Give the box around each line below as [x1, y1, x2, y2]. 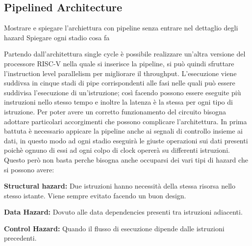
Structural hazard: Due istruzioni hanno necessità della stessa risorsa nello [4, 181, 235, 191]
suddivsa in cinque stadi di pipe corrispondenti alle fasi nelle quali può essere [4, 78, 235, 88]
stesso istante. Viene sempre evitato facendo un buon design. [4, 190, 186, 200]
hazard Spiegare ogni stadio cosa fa [4, 32, 110, 42]
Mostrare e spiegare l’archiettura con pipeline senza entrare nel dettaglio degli [4, 23, 238, 33]
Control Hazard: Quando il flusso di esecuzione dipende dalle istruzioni [4, 223, 225, 233]
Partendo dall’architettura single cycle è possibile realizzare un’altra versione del [4, 49, 246, 59]
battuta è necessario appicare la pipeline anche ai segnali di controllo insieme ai [4, 126, 243, 136]
